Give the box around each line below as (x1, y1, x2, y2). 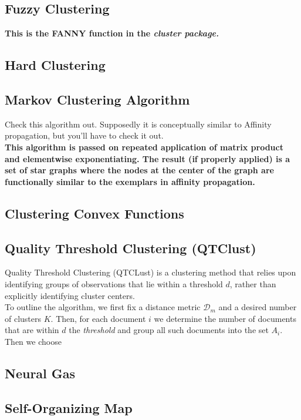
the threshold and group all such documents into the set (69, 324, 269, 336)
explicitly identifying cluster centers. (5, 289, 135, 301)
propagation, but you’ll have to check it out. (5, 129, 164, 142)
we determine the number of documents (154, 312, 296, 324)
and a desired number (218, 301, 297, 313)
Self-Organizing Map (5, 398, 133, 416)
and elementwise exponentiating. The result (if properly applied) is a (5, 152, 290, 164)
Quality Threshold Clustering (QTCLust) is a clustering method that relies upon (5, 266, 296, 278)
